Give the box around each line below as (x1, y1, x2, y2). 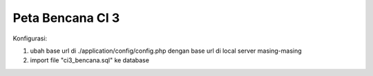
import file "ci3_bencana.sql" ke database (30, 56, 150, 64)
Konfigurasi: (12, 34, 48, 42)
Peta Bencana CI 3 (12, 10, 120, 25)
